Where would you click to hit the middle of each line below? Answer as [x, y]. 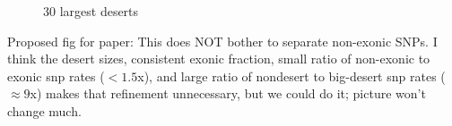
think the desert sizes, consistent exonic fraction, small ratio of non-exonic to [219, 59]
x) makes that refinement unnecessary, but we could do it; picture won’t [228, 93]
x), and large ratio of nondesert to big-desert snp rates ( [291, 76]
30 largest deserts [91, 11]
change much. [44, 110]
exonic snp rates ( [56, 76]
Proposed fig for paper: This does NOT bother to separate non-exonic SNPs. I [222, 41]
